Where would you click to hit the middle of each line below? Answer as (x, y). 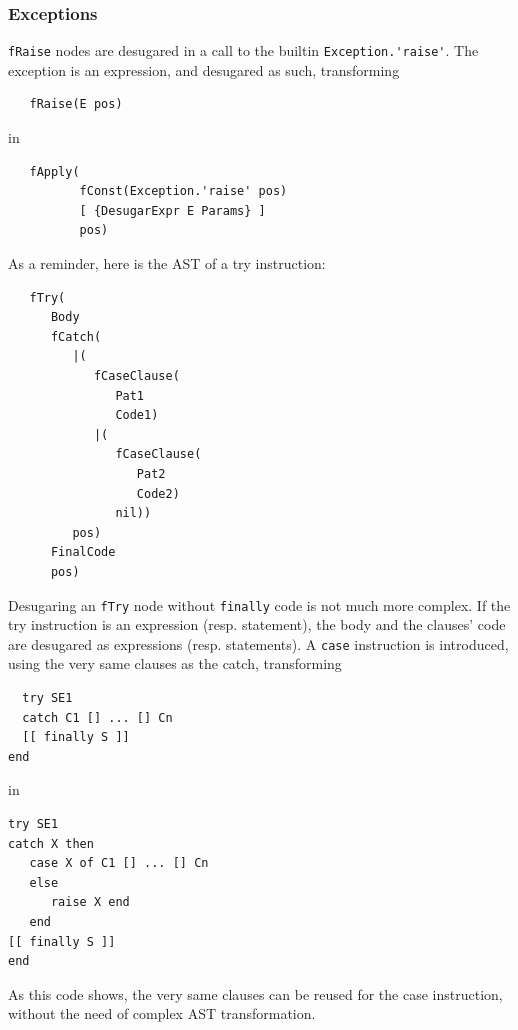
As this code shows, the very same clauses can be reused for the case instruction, (255, 993)
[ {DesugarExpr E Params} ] (172, 210)
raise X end (90, 902)
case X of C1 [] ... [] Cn (119, 863)
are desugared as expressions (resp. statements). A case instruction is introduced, (258, 643)
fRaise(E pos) (76, 104)
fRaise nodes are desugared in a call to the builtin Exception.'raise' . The (243, 50)
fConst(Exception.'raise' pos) (183, 191)
